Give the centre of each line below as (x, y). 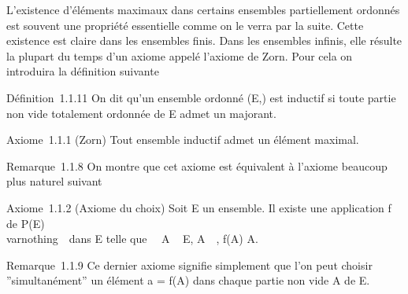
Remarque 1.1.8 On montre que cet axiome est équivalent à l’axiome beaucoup (197, 165)
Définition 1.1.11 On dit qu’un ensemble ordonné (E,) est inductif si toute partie (201, 97)
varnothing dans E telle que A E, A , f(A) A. (132, 239)
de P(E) (26, 223)
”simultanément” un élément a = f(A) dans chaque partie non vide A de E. (188, 280)
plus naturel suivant (54, 181)
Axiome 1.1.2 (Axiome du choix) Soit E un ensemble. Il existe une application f (199, 207)
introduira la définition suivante (83, 71)
